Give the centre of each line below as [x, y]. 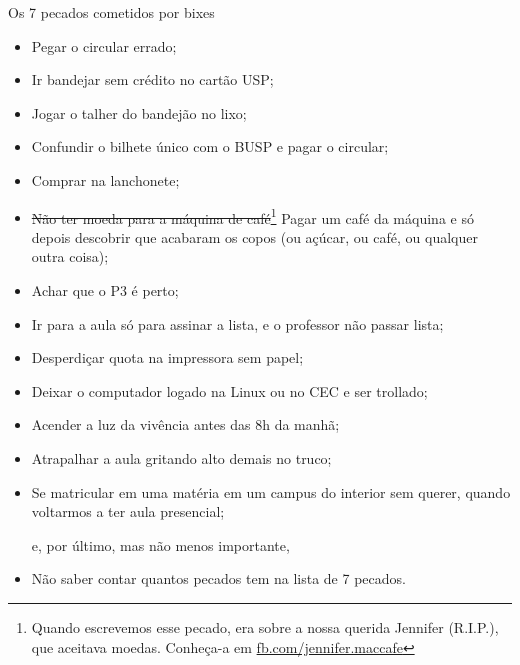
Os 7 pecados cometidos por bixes [111, 12]
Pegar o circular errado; [104, 45]
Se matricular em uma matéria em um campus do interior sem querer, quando [271, 491]
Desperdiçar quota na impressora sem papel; [167, 357]
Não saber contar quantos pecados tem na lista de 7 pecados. [218, 578]
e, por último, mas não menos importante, [160, 544]
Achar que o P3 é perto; [105, 290]
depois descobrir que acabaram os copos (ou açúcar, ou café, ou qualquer [254, 236]
